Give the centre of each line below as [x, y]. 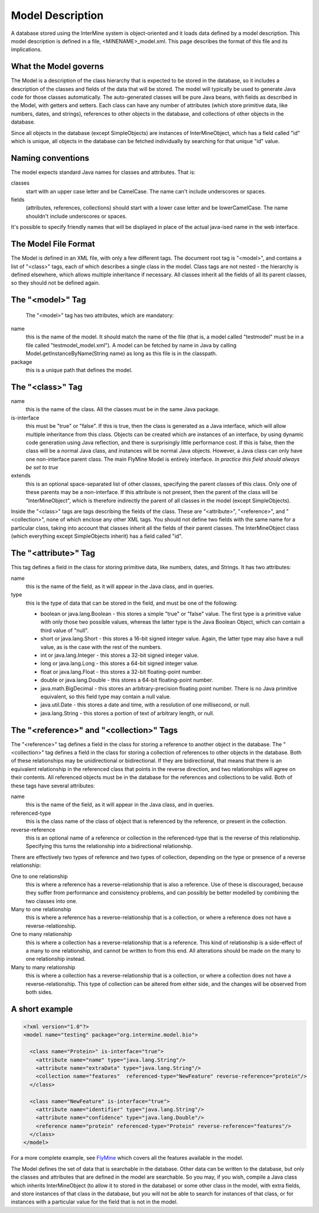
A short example [42, 1009]
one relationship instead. [56, 959]
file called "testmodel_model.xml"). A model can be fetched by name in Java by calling [131, 345]
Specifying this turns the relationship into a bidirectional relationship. [109, 846]
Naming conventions [50, 158]
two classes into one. [52, 901]
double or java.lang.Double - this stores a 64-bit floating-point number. [127, 680]
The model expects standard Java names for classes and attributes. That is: [103, 172]
